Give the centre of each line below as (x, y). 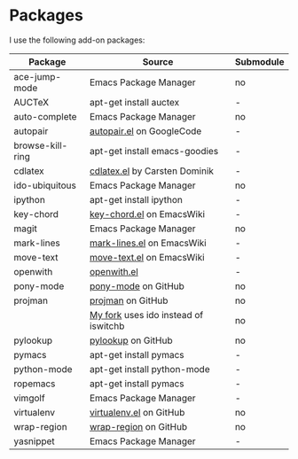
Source (158, 61)
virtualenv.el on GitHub (137, 412)
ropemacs (35, 384)
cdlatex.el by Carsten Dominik (152, 171)
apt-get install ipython (136, 199)
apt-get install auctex (134, 102)
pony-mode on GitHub (137, 286)
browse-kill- (41, 145)
